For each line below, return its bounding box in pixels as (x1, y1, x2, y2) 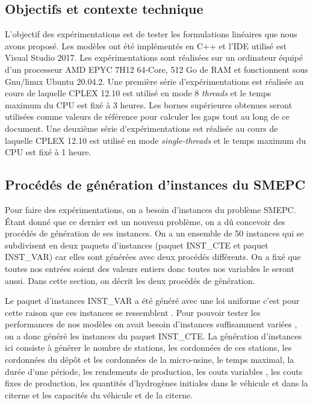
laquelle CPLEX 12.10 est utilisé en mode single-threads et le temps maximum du (5, 134, 306, 146)
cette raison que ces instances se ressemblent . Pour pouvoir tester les (5, 306, 261, 318)
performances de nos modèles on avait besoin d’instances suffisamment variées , (5, 318, 297, 330)
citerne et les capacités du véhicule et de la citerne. (5, 388, 193, 401)
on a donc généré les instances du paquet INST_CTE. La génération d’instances (5, 329, 302, 342)
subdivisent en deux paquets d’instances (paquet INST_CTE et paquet (5, 238, 268, 251)
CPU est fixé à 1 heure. (5, 146, 91, 158)
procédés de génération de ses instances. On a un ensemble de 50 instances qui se (5, 227, 304, 240)
